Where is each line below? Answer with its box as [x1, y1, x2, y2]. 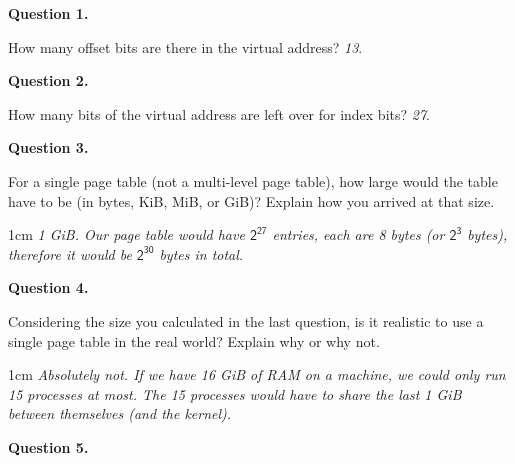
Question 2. [8, 70, 89, 91]
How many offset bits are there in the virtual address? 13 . [8, 36, 363, 57]
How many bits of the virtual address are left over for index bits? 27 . [8, 103, 430, 124]
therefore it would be [8, 243, 132, 264]
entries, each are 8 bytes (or [272, 224, 445, 245]
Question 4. [8, 277, 89, 298]
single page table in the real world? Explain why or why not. [8, 330, 380, 351]
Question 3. [8, 137, 89, 158]
